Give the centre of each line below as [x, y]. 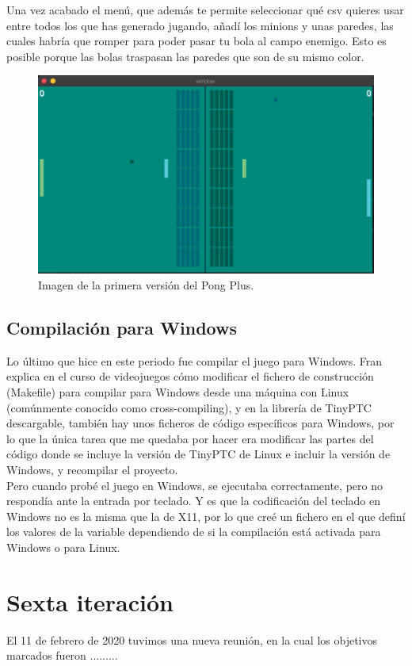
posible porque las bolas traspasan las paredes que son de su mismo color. [185, 56]
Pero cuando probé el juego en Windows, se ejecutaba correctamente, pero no [195, 485]
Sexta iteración [90, 601]
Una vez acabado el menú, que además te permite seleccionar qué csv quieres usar [205, 10]
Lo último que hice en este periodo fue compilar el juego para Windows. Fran [194, 360]
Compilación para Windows [122, 327]
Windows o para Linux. [63, 547]
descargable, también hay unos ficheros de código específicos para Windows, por [200, 423]
